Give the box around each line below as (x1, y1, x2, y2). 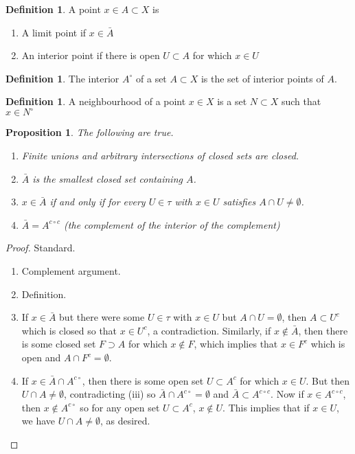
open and (21, 350, 61, 364)
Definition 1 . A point (5, 2, 101, 16)
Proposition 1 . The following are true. (5, 125, 174, 139)
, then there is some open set (82, 373, 204, 387)
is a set (217, 94, 247, 109)
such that (281, 94, 321, 109)
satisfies (222, 194, 256, 209)
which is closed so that (21, 323, 117, 337)
